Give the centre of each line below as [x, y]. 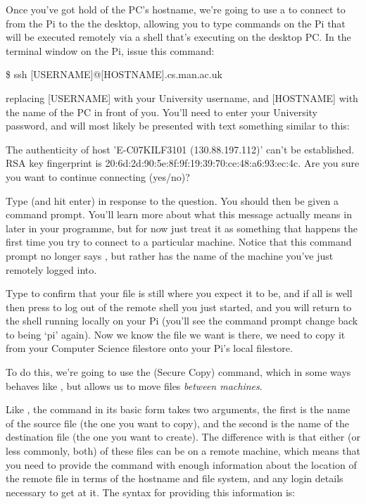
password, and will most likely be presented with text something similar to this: [178, 126]
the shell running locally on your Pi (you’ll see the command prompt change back [182, 321]
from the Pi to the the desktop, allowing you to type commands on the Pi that [176, 23]
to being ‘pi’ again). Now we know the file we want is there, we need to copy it [176, 334]
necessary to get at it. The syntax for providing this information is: [151, 492]
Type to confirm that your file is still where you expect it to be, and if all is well [179, 293]
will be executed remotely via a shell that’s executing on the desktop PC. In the [178, 37]
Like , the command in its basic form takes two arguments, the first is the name [178, 409]
